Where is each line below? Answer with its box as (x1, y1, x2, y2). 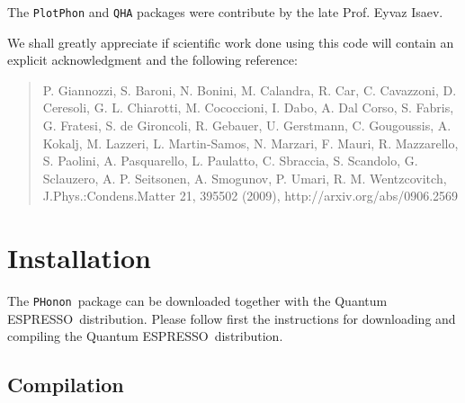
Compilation (7, 371, 124, 399)
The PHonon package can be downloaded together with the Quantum (7, 291, 388, 310)
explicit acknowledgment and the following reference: (7, 50, 298, 69)
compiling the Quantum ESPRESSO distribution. (7, 327, 283, 345)
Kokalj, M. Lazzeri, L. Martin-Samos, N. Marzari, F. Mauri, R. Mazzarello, (42, 133, 459, 152)
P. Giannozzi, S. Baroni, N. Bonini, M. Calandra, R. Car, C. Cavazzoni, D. (42, 80, 457, 99)
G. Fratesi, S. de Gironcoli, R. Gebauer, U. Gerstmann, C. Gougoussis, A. (42, 116, 452, 135)
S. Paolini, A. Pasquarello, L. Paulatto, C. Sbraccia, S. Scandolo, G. (42, 151, 418, 170)
